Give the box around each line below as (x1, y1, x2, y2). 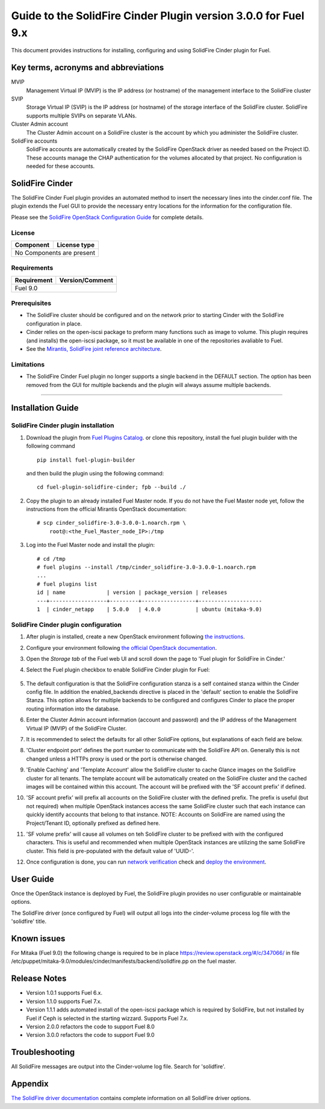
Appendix (11, 1079, 49, 1089)
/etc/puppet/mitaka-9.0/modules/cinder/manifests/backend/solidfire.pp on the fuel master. (11, 957, 237, 965)
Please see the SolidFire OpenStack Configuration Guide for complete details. (11, 214, 204, 221)
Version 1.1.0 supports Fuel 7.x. (26, 998, 102, 1005)
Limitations (11, 360, 45, 368)
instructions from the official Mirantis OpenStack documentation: (26, 505, 187, 513)
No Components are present (14, 249, 96, 257)
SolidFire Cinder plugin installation (11, 421, 114, 430)
